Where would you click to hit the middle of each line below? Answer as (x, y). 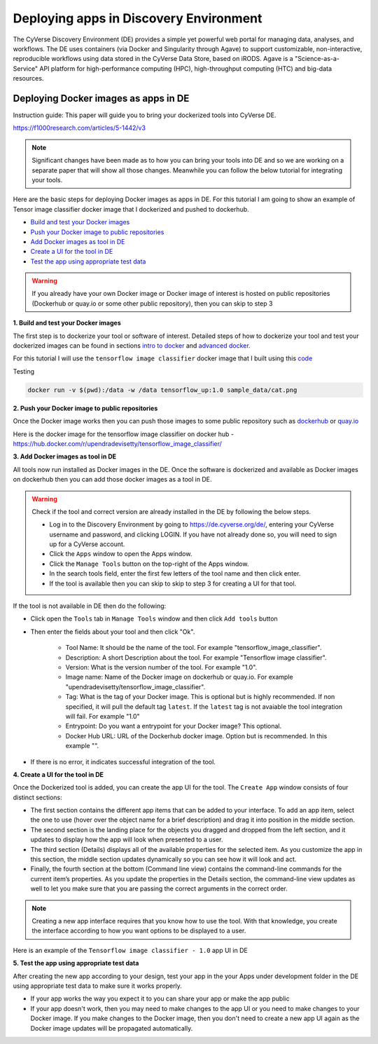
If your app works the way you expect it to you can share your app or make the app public (160, 998)
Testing (24, 371)
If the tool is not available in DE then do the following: (90, 606)
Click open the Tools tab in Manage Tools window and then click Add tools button (154, 619)
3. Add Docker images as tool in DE (65, 456)
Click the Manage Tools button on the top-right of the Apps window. (149, 564)
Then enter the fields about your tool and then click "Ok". (113, 632)
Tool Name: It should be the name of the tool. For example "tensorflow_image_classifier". (194, 648)
